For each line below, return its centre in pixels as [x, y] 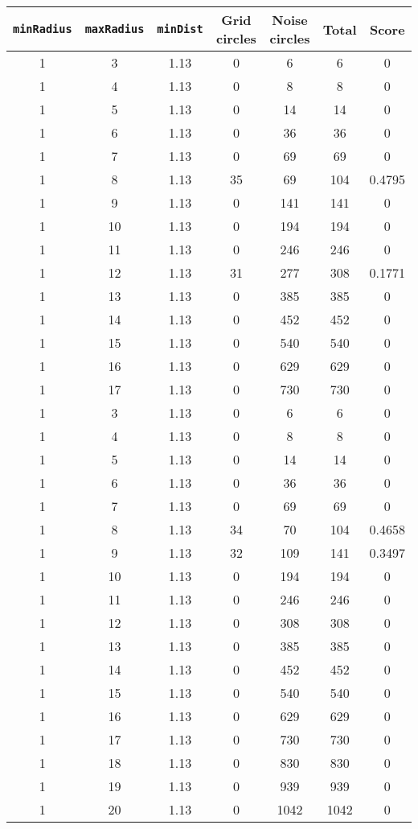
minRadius [43, 29]
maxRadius [115, 29]
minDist [180, 29]
